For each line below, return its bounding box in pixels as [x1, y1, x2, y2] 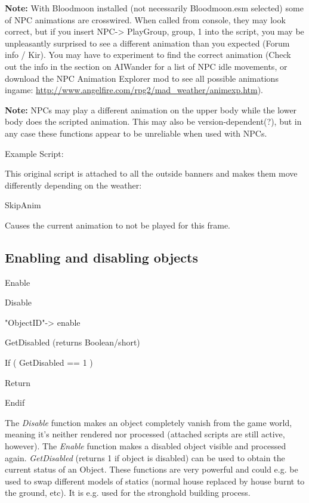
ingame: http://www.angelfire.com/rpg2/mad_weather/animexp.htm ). [5, 84, 263, 96]
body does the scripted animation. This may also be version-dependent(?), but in [5, 115, 302, 128]
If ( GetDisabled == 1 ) [5, 356, 93, 369]
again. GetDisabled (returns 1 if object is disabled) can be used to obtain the [5, 451, 285, 464]
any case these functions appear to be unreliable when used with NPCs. [5, 126, 267, 139]
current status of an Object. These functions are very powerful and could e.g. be [5, 463, 298, 476]
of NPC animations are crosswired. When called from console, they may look [5, 13, 286, 26]
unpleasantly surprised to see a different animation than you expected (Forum [5, 36, 290, 49]
